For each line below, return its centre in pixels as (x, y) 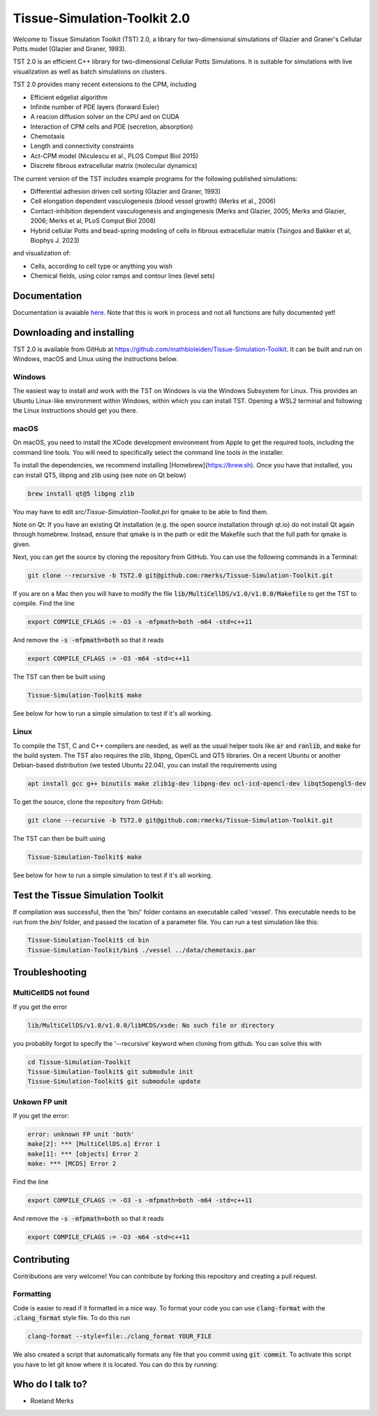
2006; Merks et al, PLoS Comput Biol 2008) (93, 221)
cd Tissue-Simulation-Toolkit (79, 1062)
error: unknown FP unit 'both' (81, 1134)
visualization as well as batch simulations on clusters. (90, 71)
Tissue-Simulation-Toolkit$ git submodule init (110, 1071)
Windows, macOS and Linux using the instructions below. (95, 359)
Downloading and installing (74, 332)
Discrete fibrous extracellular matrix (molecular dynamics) (114, 166)
